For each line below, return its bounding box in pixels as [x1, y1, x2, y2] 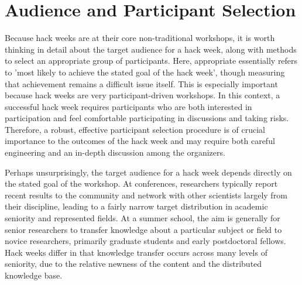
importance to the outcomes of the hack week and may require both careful [5, 135, 275, 147]
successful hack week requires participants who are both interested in [5, 100, 252, 112]
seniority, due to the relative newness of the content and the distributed [5, 257, 262, 270]
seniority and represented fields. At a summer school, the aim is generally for [5, 212, 280, 224]
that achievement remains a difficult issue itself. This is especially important [5, 77, 278, 90]
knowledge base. [5, 269, 63, 281]
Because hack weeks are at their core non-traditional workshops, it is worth [5, 32, 275, 44]
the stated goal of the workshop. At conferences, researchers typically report [5, 177, 278, 190]
